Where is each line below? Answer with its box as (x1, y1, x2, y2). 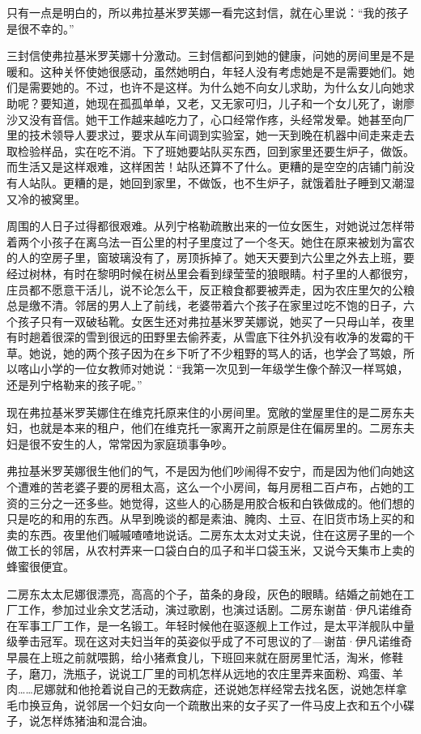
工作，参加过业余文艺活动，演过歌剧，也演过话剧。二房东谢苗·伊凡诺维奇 (17, 601, 412, 618)
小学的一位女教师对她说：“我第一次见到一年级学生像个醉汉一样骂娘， (40, 360, 409, 377)
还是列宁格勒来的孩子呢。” (6, 376, 142, 393)
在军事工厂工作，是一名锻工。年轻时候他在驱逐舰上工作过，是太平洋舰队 (6, 616, 392, 633)
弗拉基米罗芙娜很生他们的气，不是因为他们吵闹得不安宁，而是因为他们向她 (6, 462, 403, 479)
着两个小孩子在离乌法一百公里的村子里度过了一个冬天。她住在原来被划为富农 (6, 233, 415, 250)
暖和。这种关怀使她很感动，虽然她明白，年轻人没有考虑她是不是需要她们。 (6, 62, 403, 79)
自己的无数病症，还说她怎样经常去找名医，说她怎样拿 (123, 680, 407, 698)
